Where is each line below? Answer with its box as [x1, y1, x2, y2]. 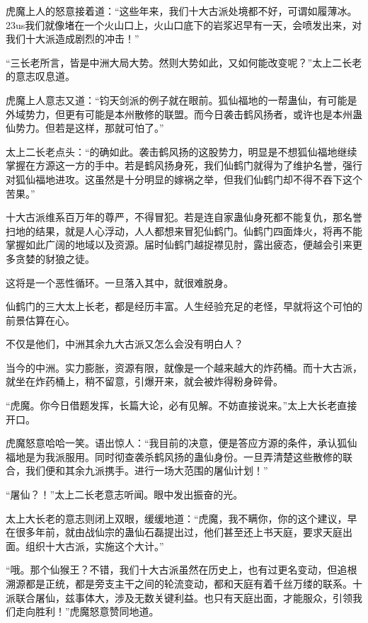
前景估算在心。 [6, 312, 75, 327]
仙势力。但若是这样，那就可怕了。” [6, 120, 164, 135]
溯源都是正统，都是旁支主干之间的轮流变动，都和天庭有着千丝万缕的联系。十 [6, 576, 362, 590]
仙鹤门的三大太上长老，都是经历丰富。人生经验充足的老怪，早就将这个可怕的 [6, 299, 362, 314]
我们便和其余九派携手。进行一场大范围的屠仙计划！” [25, 463, 268, 478]
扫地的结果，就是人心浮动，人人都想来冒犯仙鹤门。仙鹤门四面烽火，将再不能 [6, 223, 362, 238]
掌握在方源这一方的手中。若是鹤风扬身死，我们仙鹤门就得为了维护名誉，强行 [6, 158, 362, 173]
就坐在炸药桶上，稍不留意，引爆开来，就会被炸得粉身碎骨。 [6, 374, 283, 389]
